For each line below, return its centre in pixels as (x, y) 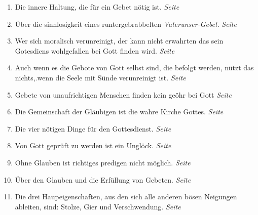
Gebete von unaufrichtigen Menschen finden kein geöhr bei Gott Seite (123, 94)
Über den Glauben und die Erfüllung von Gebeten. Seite (103, 179)
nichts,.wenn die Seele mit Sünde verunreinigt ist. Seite (100, 77)
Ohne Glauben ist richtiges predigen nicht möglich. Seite (103, 162)
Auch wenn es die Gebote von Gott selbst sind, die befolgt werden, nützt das (134, 68)
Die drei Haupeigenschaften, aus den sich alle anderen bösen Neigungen (126, 197)
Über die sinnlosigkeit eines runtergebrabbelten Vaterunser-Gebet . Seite (126, 24)
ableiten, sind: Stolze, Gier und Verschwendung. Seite (98, 206)
